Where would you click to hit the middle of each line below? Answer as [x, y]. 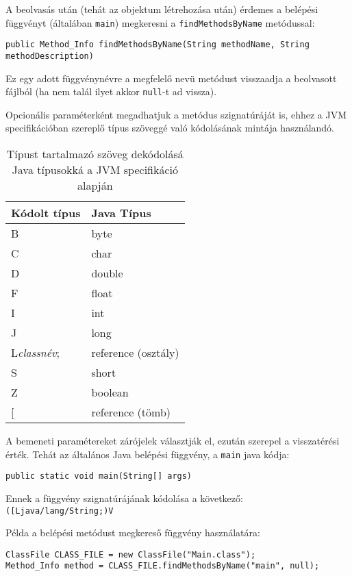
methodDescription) [50, 56]
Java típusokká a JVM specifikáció [95, 170]
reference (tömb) [131, 412]
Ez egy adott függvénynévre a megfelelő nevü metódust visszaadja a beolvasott [171, 78]
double [107, 273]
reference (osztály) [135, 352]
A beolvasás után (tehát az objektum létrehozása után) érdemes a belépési [162, 9]
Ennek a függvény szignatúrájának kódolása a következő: [124, 498]
